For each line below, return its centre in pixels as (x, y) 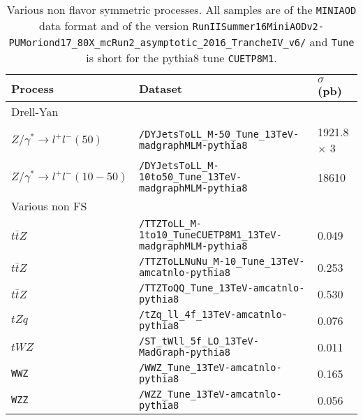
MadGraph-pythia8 (184, 352)
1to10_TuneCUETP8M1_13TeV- (210, 235)
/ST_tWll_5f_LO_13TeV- (199, 341)
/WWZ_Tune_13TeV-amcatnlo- (210, 368)
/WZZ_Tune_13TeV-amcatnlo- (210, 394)
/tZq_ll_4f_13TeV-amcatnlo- (213, 314)
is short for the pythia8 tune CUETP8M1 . (181, 58)
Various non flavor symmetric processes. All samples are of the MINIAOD (181, 9)
